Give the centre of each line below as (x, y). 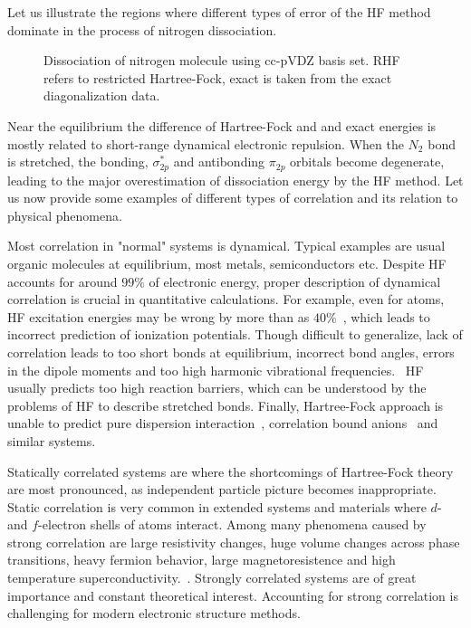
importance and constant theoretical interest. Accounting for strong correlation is (233, 595)
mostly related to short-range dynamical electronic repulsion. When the (206, 143)
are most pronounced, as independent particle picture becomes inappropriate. (222, 489)
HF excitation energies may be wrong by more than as (159, 316)
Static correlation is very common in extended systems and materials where (217, 506)
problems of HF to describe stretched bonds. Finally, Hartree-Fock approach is (226, 405)
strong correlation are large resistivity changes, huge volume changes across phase (234, 542)
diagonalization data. (102, 95)
